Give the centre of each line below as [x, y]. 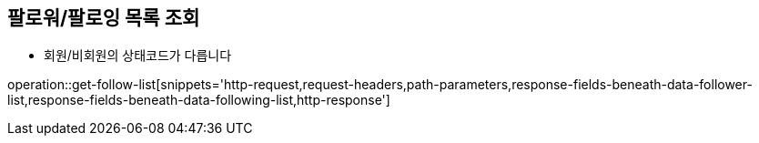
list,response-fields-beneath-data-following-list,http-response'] [199, 100]
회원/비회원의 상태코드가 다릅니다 [138, 56]
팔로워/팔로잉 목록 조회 [104, 18]
